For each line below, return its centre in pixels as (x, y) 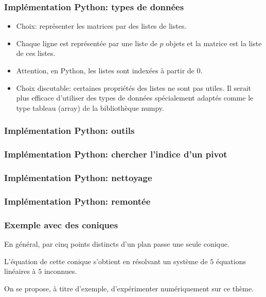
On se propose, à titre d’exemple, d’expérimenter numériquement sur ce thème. (129, 288)
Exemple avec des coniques (61, 224)
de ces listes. (36, 53)
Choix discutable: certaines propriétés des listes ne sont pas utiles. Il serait (134, 87)
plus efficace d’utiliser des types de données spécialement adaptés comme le (135, 98)
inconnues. (60, 271)
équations (231, 261)
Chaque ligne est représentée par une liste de (87, 43)
